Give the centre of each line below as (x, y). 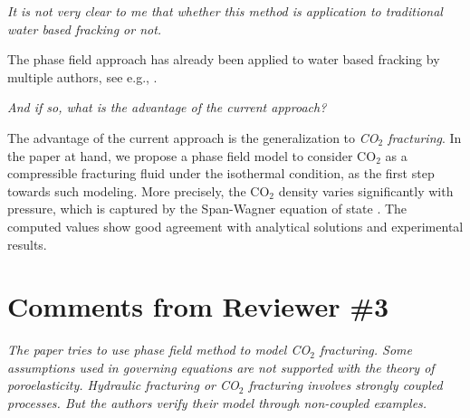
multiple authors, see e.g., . (82, 76)
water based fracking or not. (85, 28)
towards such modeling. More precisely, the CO (139, 190)
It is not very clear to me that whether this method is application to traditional (225, 11)
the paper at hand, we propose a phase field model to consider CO (192, 155)
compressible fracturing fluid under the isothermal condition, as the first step (221, 173)
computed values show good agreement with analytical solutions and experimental (235, 226)
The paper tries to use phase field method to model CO (159, 350)
